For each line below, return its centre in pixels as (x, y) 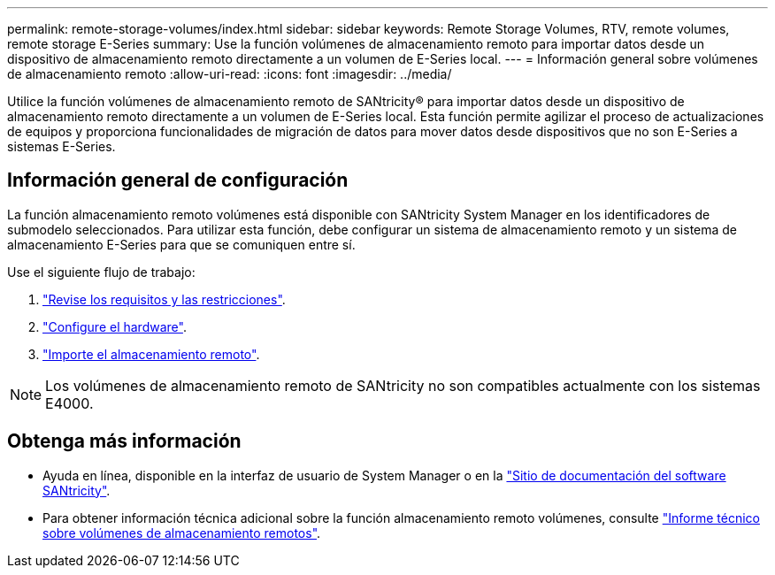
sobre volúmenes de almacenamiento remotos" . (182, 533)
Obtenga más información (124, 441)
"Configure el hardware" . (115, 326)
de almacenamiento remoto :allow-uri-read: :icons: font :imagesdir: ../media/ (230, 74)
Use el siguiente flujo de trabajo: (101, 272)
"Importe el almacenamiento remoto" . (151, 354)
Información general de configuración (178, 180)
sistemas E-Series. (61, 146)
